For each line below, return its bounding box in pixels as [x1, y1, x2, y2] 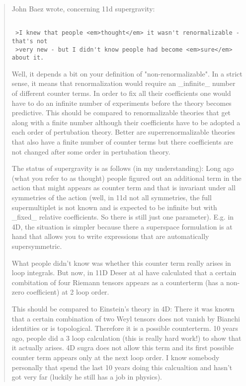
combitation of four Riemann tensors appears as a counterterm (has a [11, 277, 224, 287]
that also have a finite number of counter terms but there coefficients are [11, 137, 234, 147]
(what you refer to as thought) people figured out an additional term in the [11, 172, 242, 183]
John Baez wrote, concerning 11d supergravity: [11, 3, 155, 13]
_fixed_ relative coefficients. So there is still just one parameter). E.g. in [11, 212, 234, 222]
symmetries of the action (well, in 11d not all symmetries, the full [11, 192, 212, 202]
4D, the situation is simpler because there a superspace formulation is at [11, 221, 233, 232]
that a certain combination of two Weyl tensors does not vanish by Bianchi [11, 313, 240, 323]
